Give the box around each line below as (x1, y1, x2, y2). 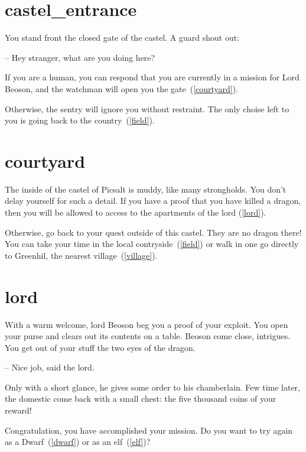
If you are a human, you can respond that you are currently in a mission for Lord (5, 71, 300, 83)
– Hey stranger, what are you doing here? (5, 51, 155, 63)
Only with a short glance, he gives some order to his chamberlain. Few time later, (5, 381, 300, 393)
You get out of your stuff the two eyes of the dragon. (5, 341, 196, 353)
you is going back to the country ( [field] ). (5, 114, 155, 126)
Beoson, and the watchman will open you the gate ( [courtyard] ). (5, 82, 239, 95)
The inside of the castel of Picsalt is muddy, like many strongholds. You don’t (5, 183, 287, 195)
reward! (5, 404, 32, 417)
